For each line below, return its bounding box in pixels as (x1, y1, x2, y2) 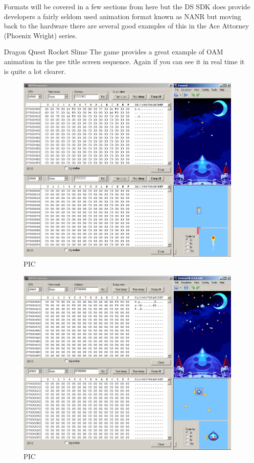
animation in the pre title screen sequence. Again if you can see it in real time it (4, 56, 245, 66)
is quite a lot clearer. (4, 66, 66, 76)
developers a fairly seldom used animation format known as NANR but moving (4, 11, 241, 21)
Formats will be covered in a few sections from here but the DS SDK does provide (4, 1, 251, 11)
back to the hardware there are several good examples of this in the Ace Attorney (4, 21, 249, 31)
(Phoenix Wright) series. (4, 30, 77, 40)
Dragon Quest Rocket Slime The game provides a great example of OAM (4, 47, 223, 57)
